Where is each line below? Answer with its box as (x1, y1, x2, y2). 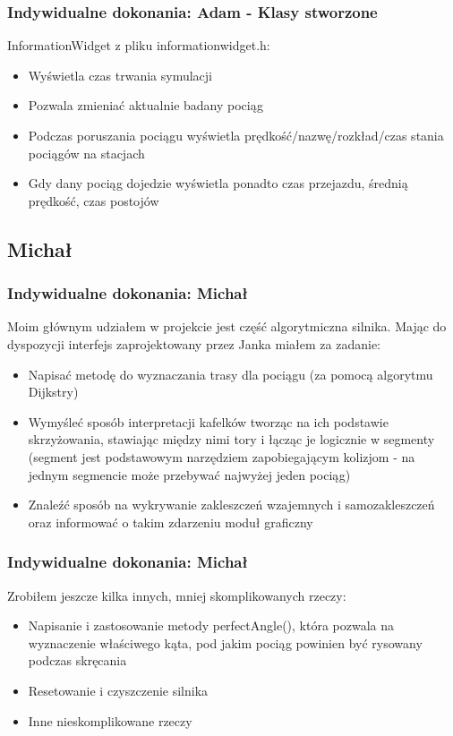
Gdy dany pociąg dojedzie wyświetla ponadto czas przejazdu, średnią (28, 174, 408, 193)
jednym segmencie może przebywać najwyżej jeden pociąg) (28, 465, 351, 484)
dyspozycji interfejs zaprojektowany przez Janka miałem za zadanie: (7, 334, 380, 353)
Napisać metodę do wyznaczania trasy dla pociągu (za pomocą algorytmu (28, 364, 433, 383)
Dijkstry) (28, 382, 79, 401)
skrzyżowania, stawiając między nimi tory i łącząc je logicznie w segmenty (28, 430, 435, 449)
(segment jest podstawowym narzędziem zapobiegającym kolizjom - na (28, 447, 415, 466)
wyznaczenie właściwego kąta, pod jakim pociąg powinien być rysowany (28, 633, 423, 652)
